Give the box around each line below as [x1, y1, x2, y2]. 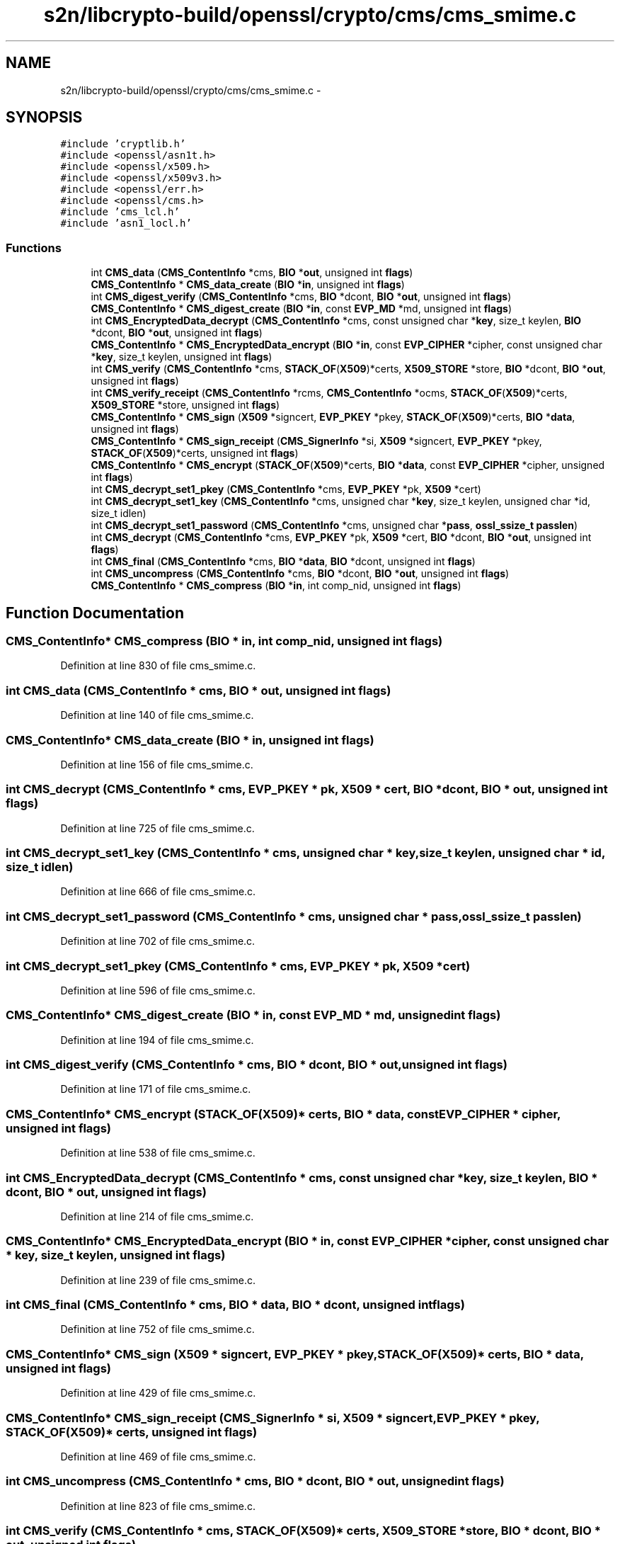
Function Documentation [6, 603, 184, 622]
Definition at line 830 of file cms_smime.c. [60, 659, 256, 672]
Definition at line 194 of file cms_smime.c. [60, 1033, 254, 1046]
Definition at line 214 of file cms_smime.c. [60, 1210, 254, 1222]
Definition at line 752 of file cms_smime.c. [60, 1323, 255, 1336]
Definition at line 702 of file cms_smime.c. [60, 935, 256, 948]
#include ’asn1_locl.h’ [60, 217, 192, 229]
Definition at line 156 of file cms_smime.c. [60, 758, 253, 771]
